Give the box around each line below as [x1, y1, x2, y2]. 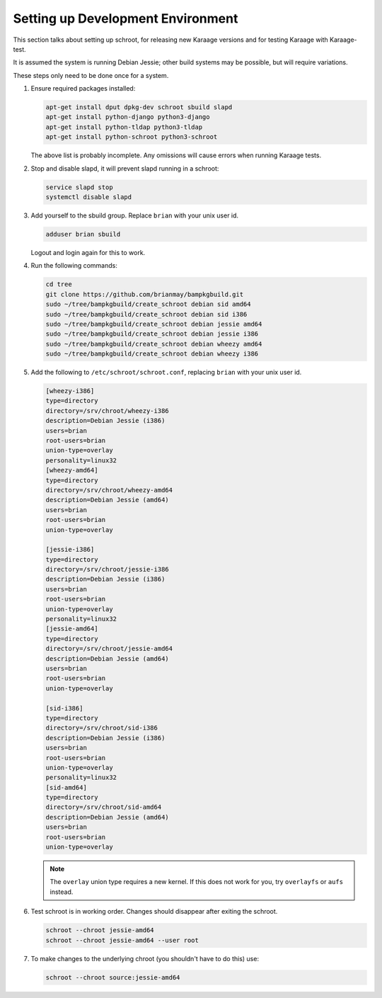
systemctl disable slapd [45, 193, 132, 201]
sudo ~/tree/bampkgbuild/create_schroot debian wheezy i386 [45, 350, 259, 358]
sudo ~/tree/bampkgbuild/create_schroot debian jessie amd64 [45, 319, 262, 328]
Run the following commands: [30, 261, 118, 270]
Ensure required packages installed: [30, 84, 136, 93]
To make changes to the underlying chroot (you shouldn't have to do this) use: [30, 954, 260, 963]
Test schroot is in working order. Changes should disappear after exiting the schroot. [30, 907, 278, 916]
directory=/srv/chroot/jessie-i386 [45, 565, 169, 574]
